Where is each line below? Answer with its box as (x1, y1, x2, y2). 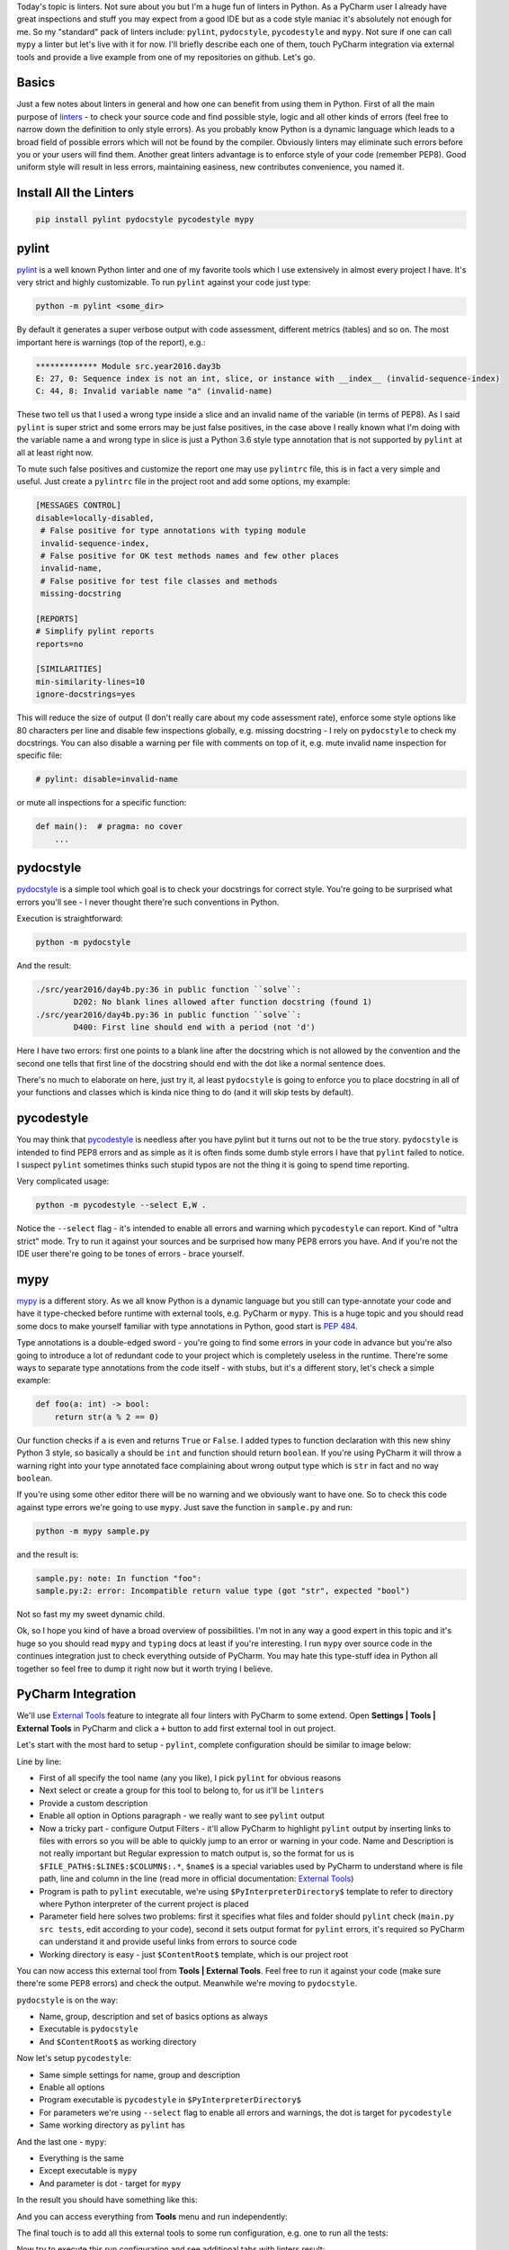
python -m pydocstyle (35, 937, 131, 947)
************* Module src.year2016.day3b (35, 361, 221, 371)
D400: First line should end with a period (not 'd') (73, 1022, 316, 1032)
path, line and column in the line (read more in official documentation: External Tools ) (39, 1873, 354, 1885)
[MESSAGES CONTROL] (35, 500, 121, 510)
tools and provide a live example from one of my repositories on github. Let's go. (16, 51, 316, 62)
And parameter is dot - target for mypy (39, 2178, 182, 2189)
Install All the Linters (16, 185, 135, 201)
